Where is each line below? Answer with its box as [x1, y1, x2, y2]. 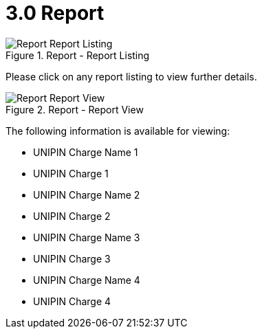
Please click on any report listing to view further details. [6, 70, 257, 82]
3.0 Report [6, 1, 105, 25]
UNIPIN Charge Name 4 [33, 274, 140, 286]
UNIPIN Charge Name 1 [33, 146, 138, 158]
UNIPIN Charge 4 [33, 295, 111, 307]
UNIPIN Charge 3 [33, 252, 111, 265]
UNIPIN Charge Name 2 [33, 188, 140, 201]
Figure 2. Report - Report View [6, 103, 144, 115]
